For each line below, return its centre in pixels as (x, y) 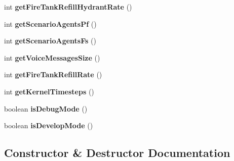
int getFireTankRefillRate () (53, 74)
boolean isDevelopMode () (49, 125)
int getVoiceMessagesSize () (52, 57)
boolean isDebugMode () (46, 108)
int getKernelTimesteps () (49, 91)
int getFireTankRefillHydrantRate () (68, 7)
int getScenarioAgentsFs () (50, 41)
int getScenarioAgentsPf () (50, 23)
